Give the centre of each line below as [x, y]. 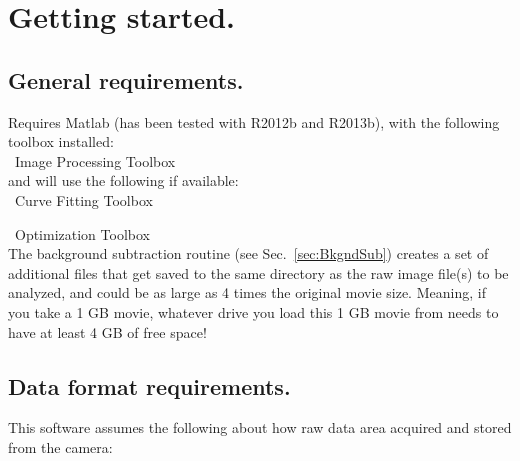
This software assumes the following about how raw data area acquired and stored [260, 427]
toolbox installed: [61, 141]
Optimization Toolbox [82, 233]
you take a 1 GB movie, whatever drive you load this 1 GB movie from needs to [253, 311]
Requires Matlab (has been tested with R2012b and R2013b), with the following [254, 121]
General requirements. [126, 79]
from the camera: [60, 446]
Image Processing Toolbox [95, 160]
